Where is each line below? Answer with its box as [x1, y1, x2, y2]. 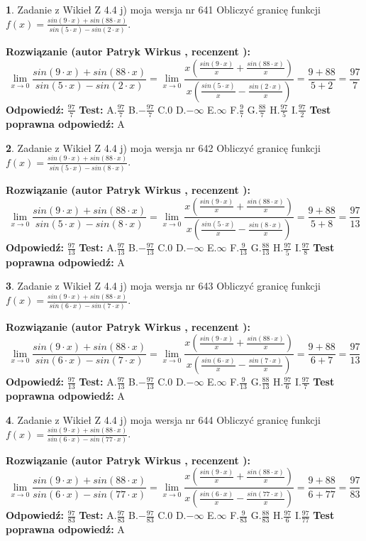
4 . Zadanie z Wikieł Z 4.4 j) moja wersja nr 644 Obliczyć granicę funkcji [6, 412, 321, 427]
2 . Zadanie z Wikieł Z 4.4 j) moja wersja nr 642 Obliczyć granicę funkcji [6, 140, 321, 155]
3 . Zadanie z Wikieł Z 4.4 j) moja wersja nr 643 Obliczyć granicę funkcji [6, 278, 321, 293]
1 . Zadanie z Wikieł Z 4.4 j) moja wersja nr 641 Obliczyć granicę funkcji [6, 2, 321, 16]
